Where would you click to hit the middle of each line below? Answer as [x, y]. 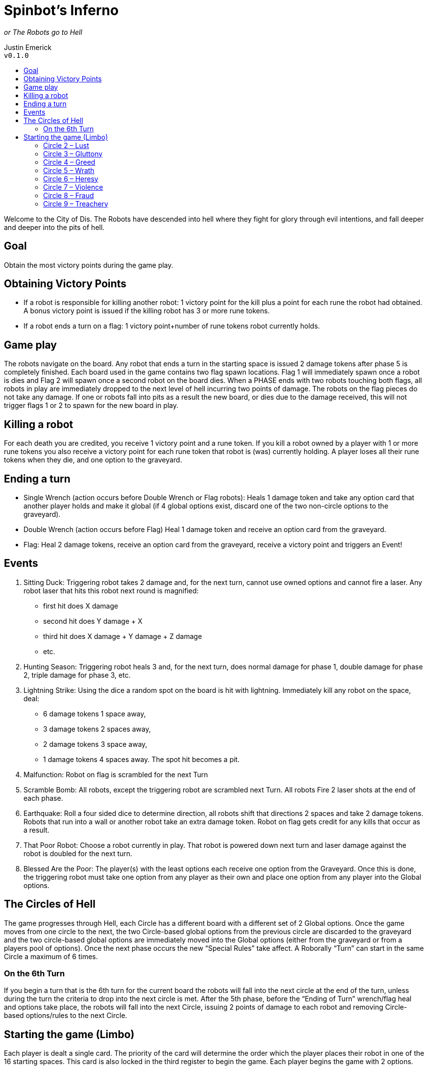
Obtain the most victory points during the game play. [89, 265]
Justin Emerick [28, 47]
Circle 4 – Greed [69, 162]
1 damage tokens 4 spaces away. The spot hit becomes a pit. [142, 759]
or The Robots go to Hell [43, 32]
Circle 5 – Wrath [69, 170]
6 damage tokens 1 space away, [95, 713]
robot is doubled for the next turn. [78, 853]
